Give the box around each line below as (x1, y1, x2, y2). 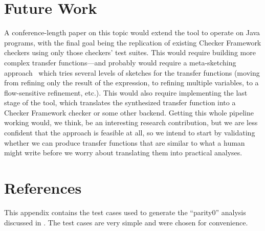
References (4, 177, 82, 198)
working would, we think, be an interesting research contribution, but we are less (4, 117, 258, 128)
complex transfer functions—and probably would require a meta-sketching (4, 57, 236, 67)
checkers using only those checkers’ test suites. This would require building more (4, 47, 256, 58)
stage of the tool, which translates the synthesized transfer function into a (4, 97, 236, 108)
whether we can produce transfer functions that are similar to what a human (4, 137, 245, 148)
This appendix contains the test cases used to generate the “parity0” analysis (4, 206, 246, 217)
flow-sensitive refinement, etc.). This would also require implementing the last (4, 87, 248, 98)
